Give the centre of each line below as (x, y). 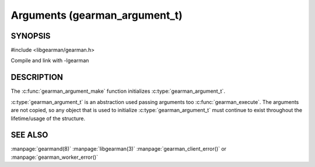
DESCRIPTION (37, 77)
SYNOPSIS (31, 36)
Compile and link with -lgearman (50, 61)
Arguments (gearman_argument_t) (97, 15)
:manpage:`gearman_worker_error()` (55, 157)
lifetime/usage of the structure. (48, 118)
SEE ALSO (29, 135)
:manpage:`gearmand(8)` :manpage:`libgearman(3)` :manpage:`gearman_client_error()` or (119, 149)
